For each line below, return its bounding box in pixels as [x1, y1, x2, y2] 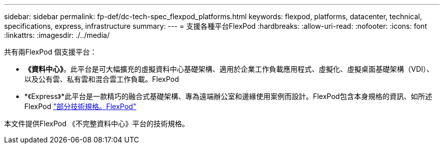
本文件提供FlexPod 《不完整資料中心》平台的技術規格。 [4, 119, 189, 128]
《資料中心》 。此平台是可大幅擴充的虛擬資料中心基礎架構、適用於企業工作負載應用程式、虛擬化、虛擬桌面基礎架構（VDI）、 [24, 65, 434, 73]
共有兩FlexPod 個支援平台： [4, 47, 97, 56]
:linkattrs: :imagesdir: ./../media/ [4, 31, 110, 39]
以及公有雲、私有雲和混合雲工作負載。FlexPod [24, 75, 179, 83]
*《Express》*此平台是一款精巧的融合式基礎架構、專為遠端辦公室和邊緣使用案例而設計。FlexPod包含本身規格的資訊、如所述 [24, 92, 432, 101]
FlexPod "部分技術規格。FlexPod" [24, 102, 136, 111]
